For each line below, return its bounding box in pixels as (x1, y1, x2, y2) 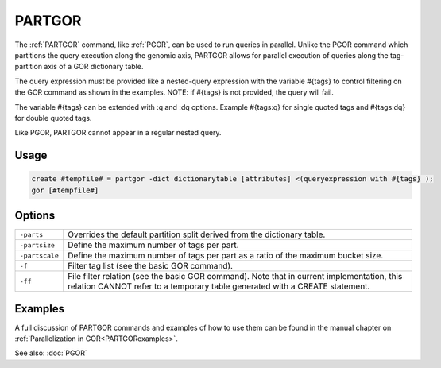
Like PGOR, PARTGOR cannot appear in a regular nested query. (14, 128, 222, 138)
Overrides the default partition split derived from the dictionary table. (68, 229, 326, 240)
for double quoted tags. (14, 113, 92, 122)
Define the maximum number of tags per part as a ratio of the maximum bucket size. (68, 250, 384, 261)
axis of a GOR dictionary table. (44, 62, 144, 72)
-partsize (19, 241, 56, 250)
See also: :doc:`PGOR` (14, 348, 87, 358)
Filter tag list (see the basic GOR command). (68, 261, 234, 272)
